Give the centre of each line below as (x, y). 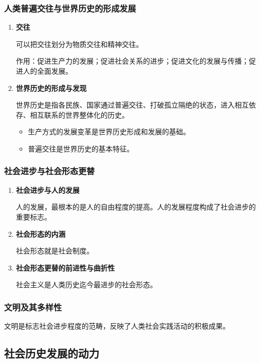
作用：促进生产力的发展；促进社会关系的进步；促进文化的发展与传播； (132, 61)
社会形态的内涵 (41, 234)
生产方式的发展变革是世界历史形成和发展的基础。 (109, 132)
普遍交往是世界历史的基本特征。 (81, 148)
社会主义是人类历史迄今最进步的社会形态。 (86, 284)
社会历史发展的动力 (52, 353)
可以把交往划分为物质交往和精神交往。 (79, 44)
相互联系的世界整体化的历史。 (79, 114)
